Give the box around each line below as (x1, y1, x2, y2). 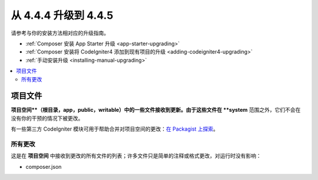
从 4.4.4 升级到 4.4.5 (11, 9, 114, 22)
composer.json (25, 163, 62, 170)
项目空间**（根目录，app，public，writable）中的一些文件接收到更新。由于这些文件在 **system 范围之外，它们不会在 (11, 106, 301, 114)
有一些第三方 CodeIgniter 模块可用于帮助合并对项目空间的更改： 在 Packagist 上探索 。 (11, 125, 219, 132)
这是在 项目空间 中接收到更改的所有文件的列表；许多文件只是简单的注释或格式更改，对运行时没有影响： (11, 152, 261, 159)
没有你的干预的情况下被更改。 (11, 115, 84, 122)
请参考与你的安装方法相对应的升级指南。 (11, 29, 109, 36)
